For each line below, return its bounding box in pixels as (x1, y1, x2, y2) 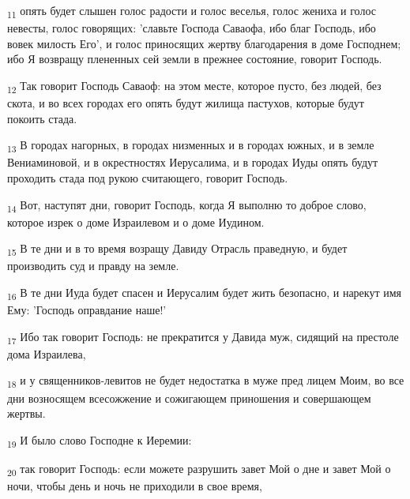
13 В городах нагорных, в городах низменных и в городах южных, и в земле (7, 137, 374, 156)
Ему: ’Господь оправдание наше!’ (7, 302, 167, 318)
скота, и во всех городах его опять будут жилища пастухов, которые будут (7, 95, 364, 111)
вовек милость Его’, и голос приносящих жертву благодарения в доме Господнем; (7, 35, 401, 51)
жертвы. (7, 405, 46, 422)
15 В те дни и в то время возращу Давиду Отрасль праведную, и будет (7, 240, 348, 259)
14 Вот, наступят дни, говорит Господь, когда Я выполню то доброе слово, (7, 196, 367, 215)
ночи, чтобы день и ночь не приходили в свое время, (7, 477, 262, 493)
